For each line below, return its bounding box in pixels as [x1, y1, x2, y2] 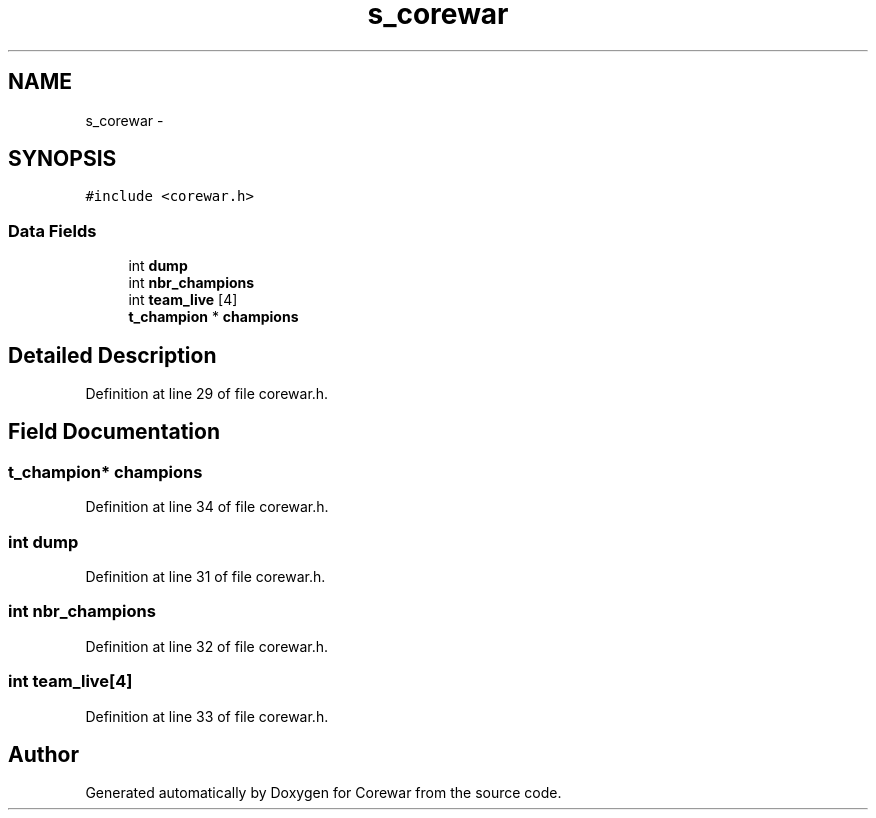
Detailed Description [8, 342, 217, 368]
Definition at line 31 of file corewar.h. [85, 568, 326, 585]
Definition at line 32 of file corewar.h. [85, 637, 329, 655]
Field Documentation [8, 419, 220, 445]
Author [8, 741, 79, 767]
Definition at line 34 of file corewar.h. [85, 498, 329, 516]
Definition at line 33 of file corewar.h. [85, 707, 329, 725]
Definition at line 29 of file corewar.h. [85, 385, 329, 403]
